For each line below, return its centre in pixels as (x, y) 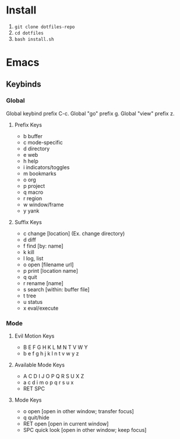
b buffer (33, 136)
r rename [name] (43, 283)
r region (33, 198)
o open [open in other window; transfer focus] (78, 411)
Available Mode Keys (40, 365)
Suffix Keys (28, 222)
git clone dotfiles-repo (45, 27)
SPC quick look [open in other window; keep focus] (85, 430)
